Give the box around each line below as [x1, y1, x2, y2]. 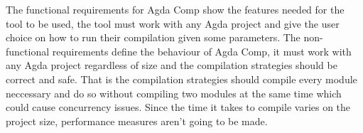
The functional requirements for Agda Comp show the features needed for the [6, 2, 345, 16]
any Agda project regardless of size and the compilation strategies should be [6, 58, 337, 73]
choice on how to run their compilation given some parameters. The [6, 30, 300, 45]
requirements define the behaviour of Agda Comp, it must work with [52, 43, 352, 58]
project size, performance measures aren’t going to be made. [6, 113, 268, 128]
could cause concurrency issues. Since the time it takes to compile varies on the [6, 100, 351, 115]
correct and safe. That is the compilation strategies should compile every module [6, 71, 357, 86]
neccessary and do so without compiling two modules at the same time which [6, 85, 342, 100]
